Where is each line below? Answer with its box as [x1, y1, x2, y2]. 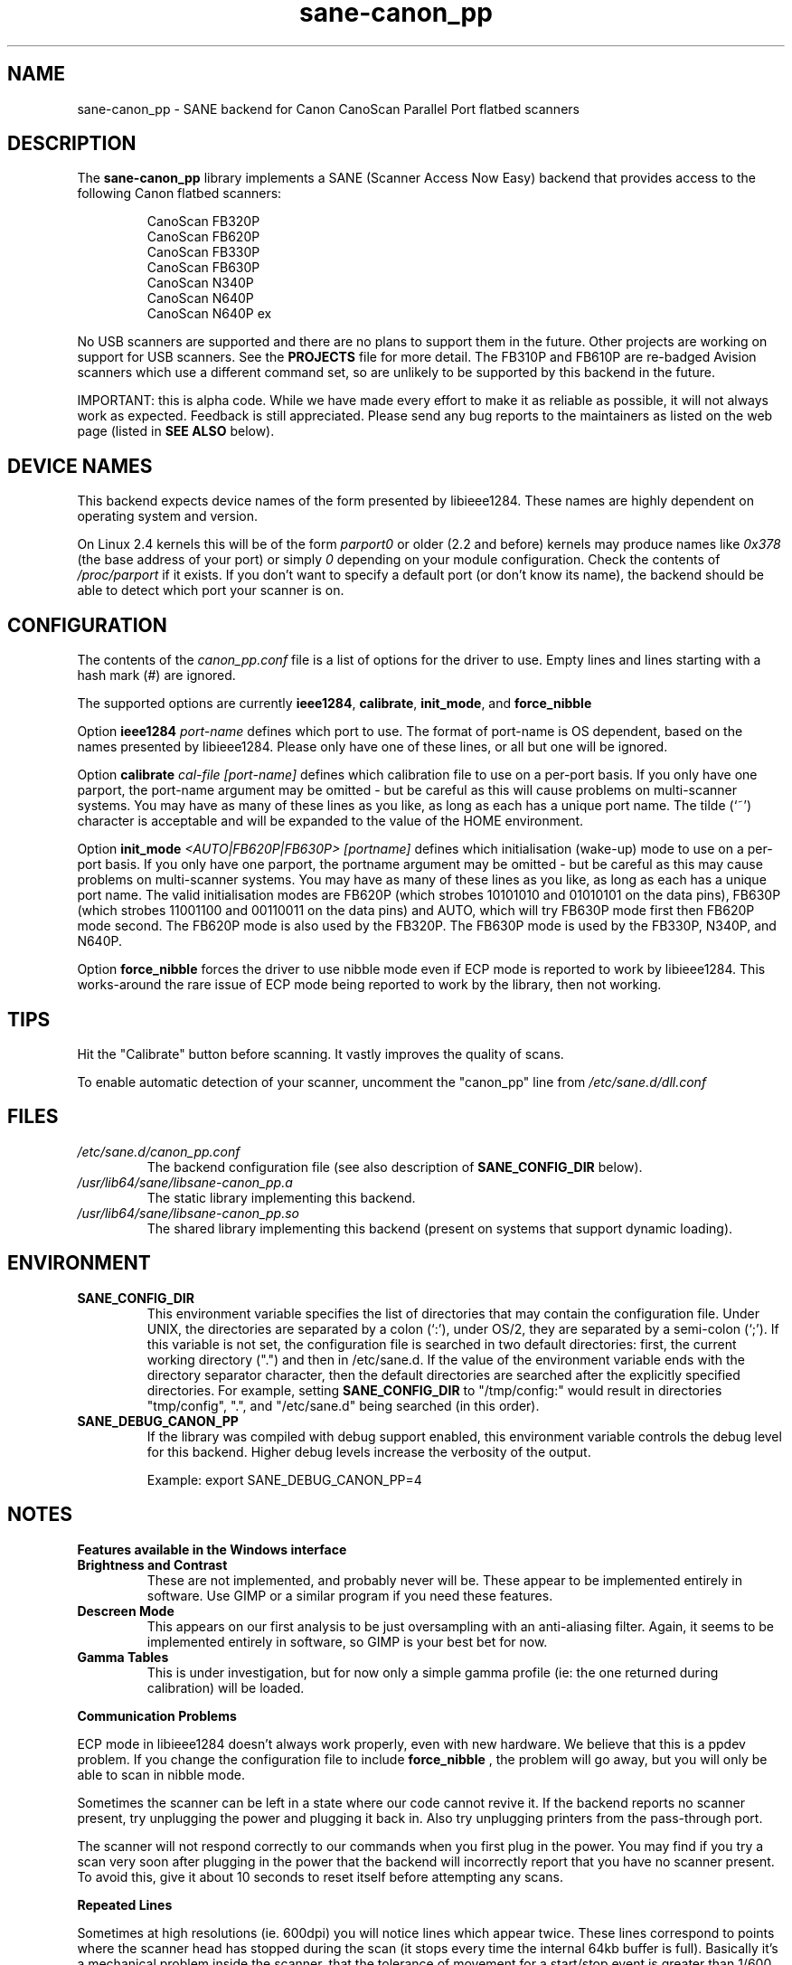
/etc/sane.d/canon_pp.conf [77, 1143, 240, 1159]
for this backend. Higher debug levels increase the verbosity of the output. [146, 1443, 591, 1460]
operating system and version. [77, 508, 259, 524]
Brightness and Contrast [77, 1556, 228, 1573]
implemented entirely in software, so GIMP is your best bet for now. [146, 1633, 548, 1649]
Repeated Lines [77, 1896, 173, 1913]
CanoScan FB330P [146, 244, 260, 260]
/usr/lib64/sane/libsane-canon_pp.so [77, 1205, 299, 1221]
